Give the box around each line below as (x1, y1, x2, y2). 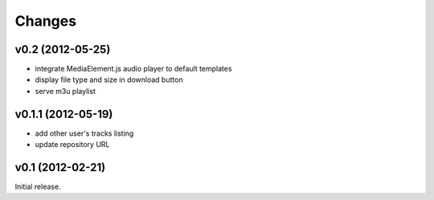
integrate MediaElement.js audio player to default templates (35, 64, 232, 74)
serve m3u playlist (35, 86, 96, 96)
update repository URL (35, 140, 110, 149)
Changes (14, 12, 76, 30)
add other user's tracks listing (35, 129, 134, 138)
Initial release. (14, 182, 61, 192)
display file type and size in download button (35, 75, 184, 84)
